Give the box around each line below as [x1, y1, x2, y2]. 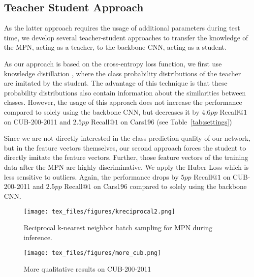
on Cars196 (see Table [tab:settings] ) [120, 116, 232, 126]
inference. [24, 232, 52, 242]
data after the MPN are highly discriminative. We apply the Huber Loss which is [4, 161, 249, 172]
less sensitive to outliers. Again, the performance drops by [4, 171, 179, 182]
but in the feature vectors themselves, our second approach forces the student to [4, 142, 246, 153]
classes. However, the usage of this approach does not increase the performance [4, 97, 242, 107]
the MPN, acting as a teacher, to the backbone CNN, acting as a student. [4, 42, 226, 52]
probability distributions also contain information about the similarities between [4, 87, 246, 97]
